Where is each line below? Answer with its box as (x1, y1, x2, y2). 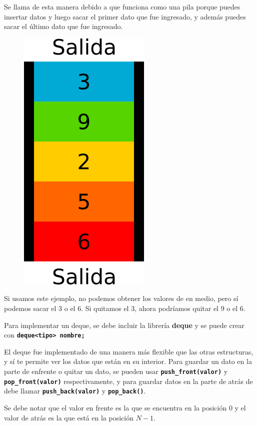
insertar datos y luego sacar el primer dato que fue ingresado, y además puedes (4, 11, 246, 21)
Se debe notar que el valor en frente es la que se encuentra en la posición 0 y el (4, 402, 246, 412)
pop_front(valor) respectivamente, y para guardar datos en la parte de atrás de (4, 375, 253, 386)
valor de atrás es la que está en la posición (4, 412, 133, 422)
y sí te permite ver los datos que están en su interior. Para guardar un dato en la (4, 356, 252, 366)
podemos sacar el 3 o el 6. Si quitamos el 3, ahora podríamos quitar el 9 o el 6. (4, 302, 245, 313)
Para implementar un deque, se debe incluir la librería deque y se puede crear (4, 319, 244, 330)
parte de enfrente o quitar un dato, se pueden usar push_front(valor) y (4, 366, 228, 376)
